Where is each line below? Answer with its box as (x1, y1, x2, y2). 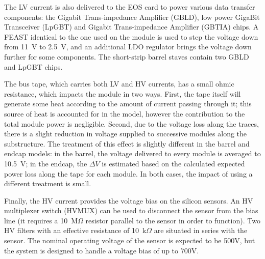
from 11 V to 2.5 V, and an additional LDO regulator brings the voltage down (4, 41, 252, 52)
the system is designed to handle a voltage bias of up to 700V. (4, 245, 199, 255)
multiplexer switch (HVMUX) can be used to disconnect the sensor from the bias (4, 205, 258, 216)
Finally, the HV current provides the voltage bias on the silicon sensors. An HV (4, 195, 253, 206)
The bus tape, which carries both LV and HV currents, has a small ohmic (4, 78, 234, 89)
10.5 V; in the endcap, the (4, 158, 87, 168)
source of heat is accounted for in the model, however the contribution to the (4, 108, 245, 119)
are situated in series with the (154, 225, 248, 236)
